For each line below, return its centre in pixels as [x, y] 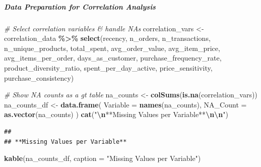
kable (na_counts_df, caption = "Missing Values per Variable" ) [103, 158]
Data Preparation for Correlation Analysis [80, 6]
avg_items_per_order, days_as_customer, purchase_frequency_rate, [113, 58]
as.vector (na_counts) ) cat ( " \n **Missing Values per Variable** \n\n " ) [116, 114]
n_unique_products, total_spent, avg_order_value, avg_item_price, [112, 48]
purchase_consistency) [39, 77]
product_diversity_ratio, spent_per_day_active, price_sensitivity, [108, 67]
